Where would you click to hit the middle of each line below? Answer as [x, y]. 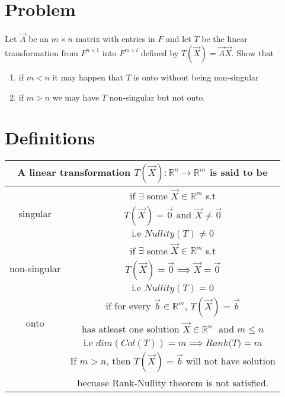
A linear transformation [74, 172]
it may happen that [88, 77]
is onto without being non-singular [196, 77]
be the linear [225, 39]
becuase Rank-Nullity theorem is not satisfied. [173, 382]
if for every [128, 306]
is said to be [238, 172]
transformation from [41, 52]
